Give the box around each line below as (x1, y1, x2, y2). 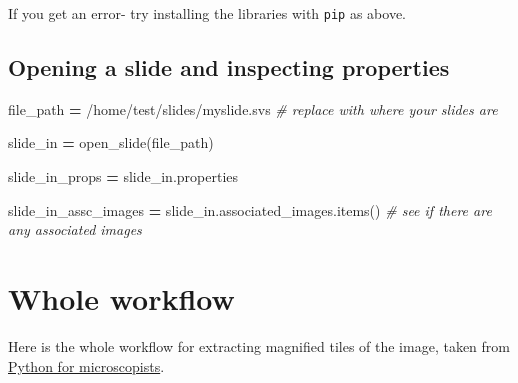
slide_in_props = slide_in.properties (8, 166, 239, 187)
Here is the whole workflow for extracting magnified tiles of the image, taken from (8, 335, 510, 356)
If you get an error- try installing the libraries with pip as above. (8, 3, 407, 23)
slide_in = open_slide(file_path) (8, 132, 214, 153)
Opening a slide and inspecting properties (8, 52, 450, 83)
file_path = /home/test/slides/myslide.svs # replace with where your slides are (8, 98, 498, 119)
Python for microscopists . (8, 355, 165, 376)
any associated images (8, 219, 142, 240)
